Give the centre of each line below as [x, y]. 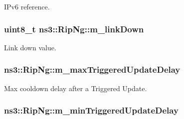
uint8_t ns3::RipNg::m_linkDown [74, 29]
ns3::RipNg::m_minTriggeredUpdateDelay [91, 110]
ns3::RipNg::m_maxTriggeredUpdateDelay [92, 69]
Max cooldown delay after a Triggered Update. [76, 88]
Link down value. [30, 47]
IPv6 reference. [27, 6]
